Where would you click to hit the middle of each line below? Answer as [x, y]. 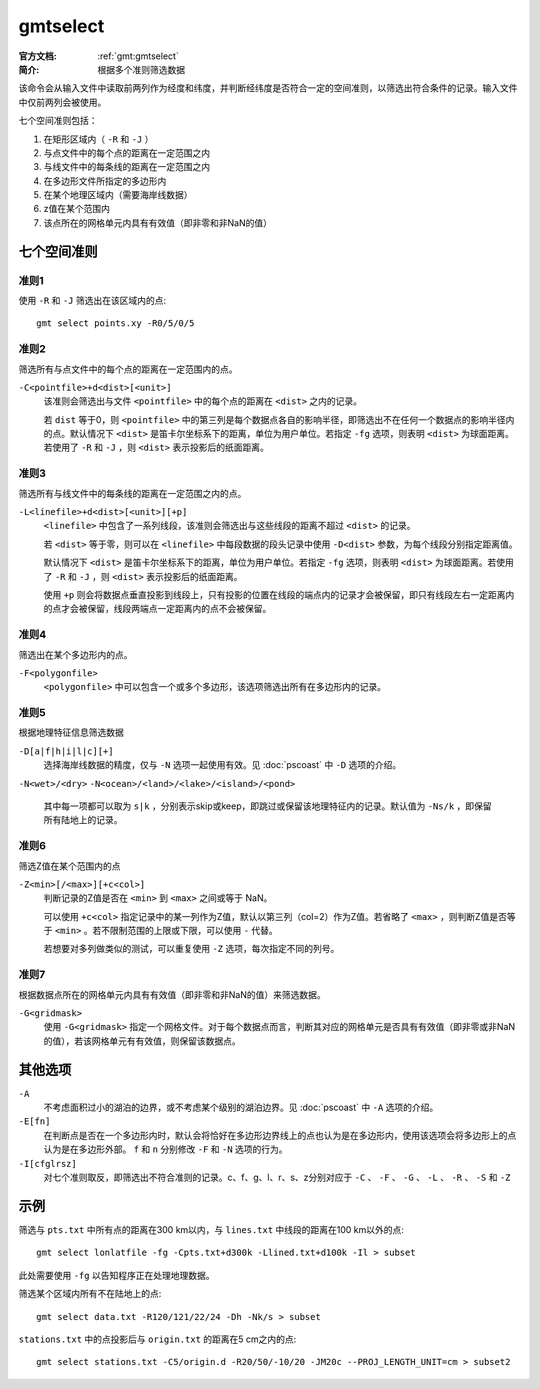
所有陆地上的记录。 [83, 820]
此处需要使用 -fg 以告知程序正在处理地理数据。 [116, 1275]
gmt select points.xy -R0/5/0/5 [115, 323]
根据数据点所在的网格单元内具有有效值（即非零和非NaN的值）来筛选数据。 [172, 994]
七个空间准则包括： [58, 121]
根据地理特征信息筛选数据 [71, 732]
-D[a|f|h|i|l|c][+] [66, 751]
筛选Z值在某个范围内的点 [69, 866]
